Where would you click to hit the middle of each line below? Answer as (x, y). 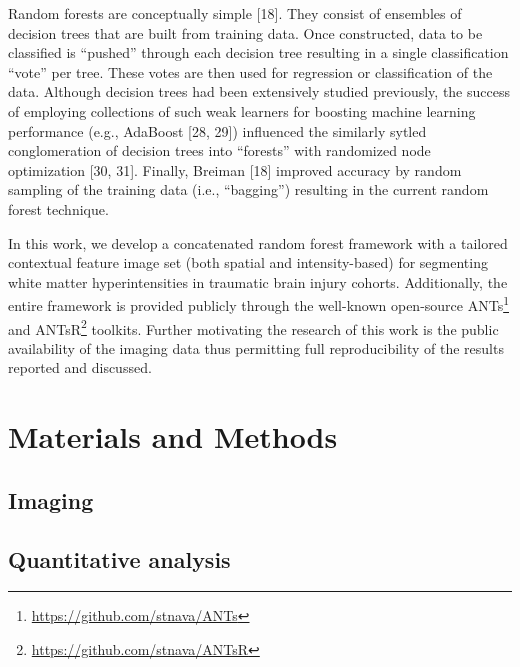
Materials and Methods (173, 436)
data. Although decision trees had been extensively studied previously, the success (259, 91)
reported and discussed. (80, 367)
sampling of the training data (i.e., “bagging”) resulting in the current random (248, 189)
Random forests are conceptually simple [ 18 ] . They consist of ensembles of (235, 13)
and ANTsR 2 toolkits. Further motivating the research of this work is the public (253, 327)
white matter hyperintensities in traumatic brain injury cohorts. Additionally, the (258, 281)
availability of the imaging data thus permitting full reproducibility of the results (256, 347)
